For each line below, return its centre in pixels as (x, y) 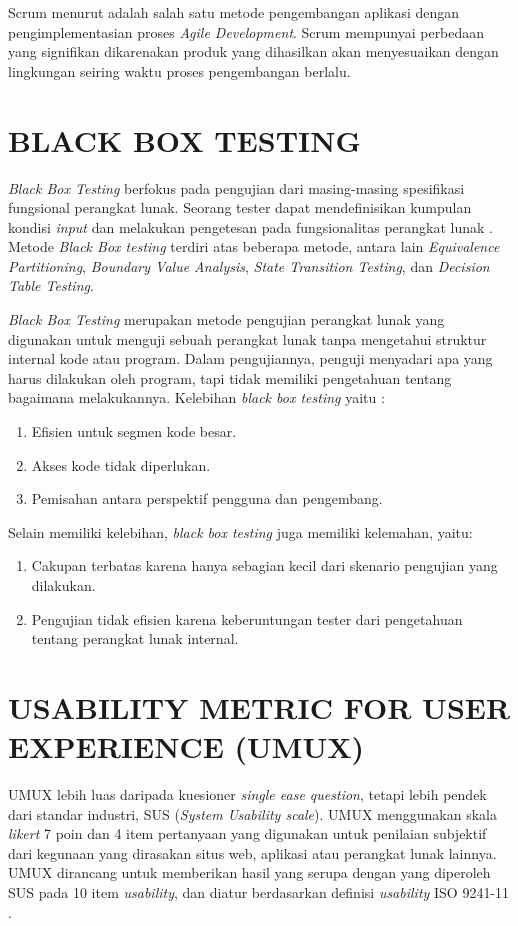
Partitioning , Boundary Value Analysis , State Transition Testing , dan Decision (249, 265)
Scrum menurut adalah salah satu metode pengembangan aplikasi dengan (234, 12)
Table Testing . (51, 285)
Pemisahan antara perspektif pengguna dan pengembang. (207, 498)
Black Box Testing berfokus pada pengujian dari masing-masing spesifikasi (236, 187)
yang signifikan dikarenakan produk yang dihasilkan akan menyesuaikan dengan (253, 51)
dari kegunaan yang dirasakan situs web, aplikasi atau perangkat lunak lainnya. (252, 852)
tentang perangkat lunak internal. (135, 638)
